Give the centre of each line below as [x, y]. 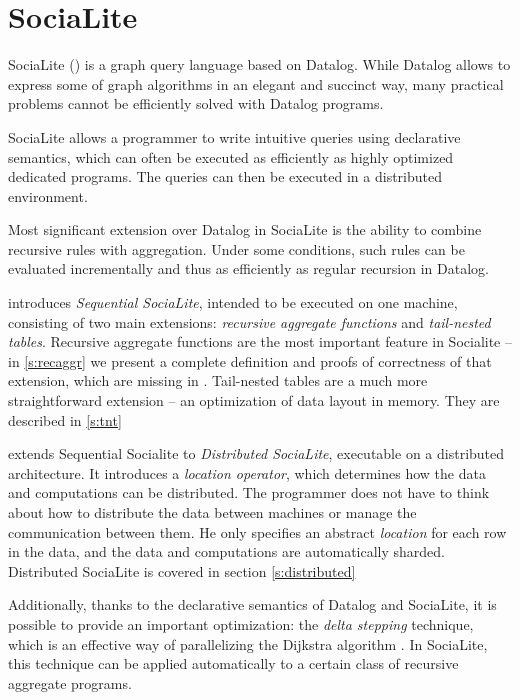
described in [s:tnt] [65, 419]
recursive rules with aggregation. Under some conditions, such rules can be [236, 248]
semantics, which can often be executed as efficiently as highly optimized [231, 156]
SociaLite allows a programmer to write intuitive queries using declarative [234, 136]
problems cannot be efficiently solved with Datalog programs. [196, 103]
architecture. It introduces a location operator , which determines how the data [247, 472]
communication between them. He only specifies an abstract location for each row [257, 531]
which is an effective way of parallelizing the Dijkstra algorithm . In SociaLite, [248, 643]
